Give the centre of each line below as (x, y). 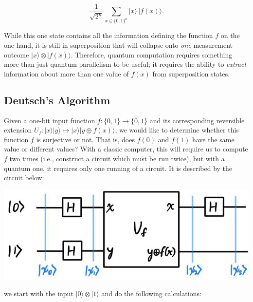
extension (18, 130)
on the (230, 35)
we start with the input (39, 293)
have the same (213, 139)
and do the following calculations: (151, 293)
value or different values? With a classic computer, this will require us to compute (126, 149)
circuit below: (24, 178)
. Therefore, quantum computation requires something (152, 54)
